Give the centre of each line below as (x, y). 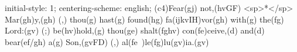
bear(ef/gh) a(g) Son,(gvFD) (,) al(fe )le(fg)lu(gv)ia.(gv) (107, 41)
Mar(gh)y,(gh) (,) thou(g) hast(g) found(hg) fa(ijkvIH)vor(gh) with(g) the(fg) (144, 19)
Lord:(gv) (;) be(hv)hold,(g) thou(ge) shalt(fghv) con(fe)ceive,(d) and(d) (135, 30)
